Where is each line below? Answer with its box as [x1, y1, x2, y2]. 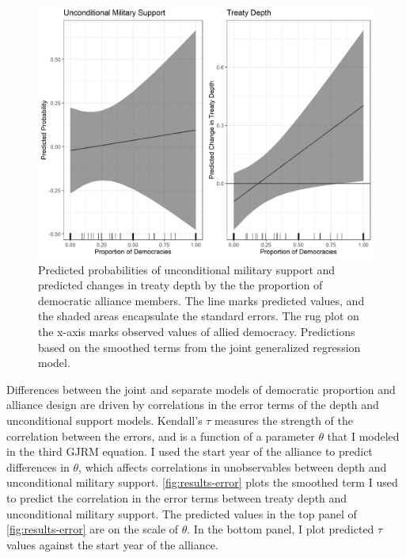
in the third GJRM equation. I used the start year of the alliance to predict [6, 443, 373, 460]
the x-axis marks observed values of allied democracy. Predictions [38, 323, 355, 339]
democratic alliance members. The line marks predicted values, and [38, 292, 365, 308]
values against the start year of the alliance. [6, 536, 218, 552]
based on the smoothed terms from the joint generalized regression [38, 338, 361, 355]
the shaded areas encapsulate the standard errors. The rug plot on [38, 308, 359, 324]
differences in [6, 458, 70, 475]
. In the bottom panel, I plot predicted [187, 521, 374, 537]
